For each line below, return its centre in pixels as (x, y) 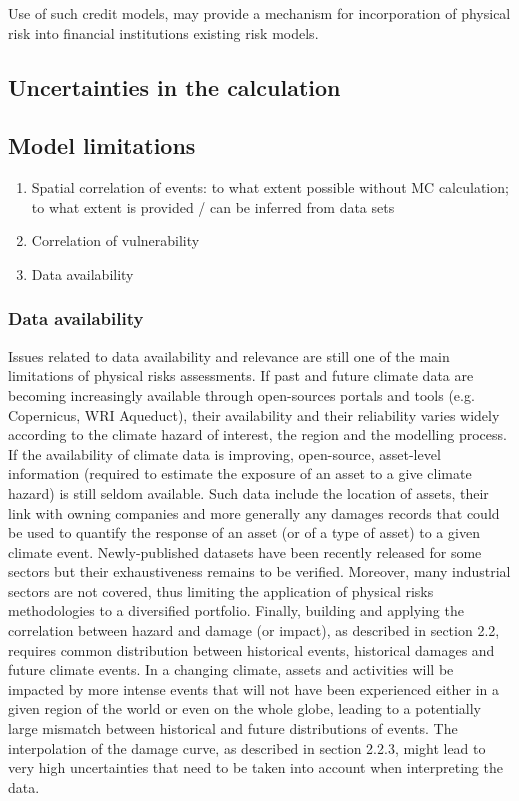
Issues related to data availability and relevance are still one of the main (229, 355)
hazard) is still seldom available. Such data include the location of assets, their (248, 492)
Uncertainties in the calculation (174, 86)
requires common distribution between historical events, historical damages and (251, 649)
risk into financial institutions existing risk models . (163, 32)
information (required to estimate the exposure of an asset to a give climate (240, 473)
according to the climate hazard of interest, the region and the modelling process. (257, 434)
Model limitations (102, 145)
